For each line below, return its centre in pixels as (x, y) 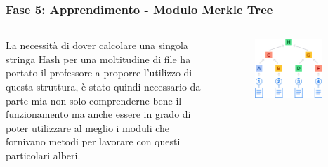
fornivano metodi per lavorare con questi (93, 141)
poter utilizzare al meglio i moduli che (88, 127)
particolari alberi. (43, 155)
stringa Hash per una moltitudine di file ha (98, 59)
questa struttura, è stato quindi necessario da (103, 86)
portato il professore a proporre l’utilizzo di (99, 73)
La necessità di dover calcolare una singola (97, 45)
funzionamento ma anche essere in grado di (98, 114)
